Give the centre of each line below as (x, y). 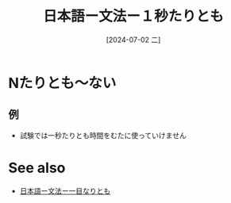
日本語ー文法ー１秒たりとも (133, 16)
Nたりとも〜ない (62, 83)
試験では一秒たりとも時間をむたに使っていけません (103, 135)
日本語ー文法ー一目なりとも (65, 190)
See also (37, 168)
